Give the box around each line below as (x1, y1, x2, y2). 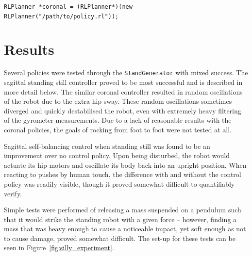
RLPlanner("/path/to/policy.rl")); (4, 13, 119, 20)
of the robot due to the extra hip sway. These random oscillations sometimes (4, 96, 232, 106)
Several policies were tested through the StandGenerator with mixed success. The (4, 67, 248, 78)
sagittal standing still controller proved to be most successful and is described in (4, 77, 243, 87)
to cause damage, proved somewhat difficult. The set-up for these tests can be (4, 233, 235, 243)
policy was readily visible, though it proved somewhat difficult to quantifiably (4, 178, 235, 189)
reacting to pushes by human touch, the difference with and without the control (4, 169, 241, 179)
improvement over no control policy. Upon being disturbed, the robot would (4, 150, 230, 160)
